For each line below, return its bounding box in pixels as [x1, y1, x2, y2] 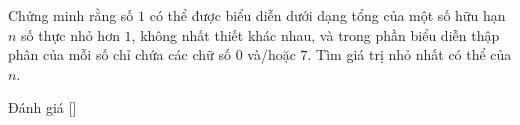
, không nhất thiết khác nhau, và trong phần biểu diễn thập [131, 24, 500, 45]
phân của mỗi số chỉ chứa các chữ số [8, 44, 231, 65]
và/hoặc [247, 44, 296, 65]
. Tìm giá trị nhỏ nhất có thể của [307, 44, 512, 65]
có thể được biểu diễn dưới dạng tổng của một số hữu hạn [149, 5, 506, 25]
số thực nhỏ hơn [21, 24, 120, 45]
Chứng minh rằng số [8, 5, 134, 25]
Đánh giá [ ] [8, 97, 77, 118]
